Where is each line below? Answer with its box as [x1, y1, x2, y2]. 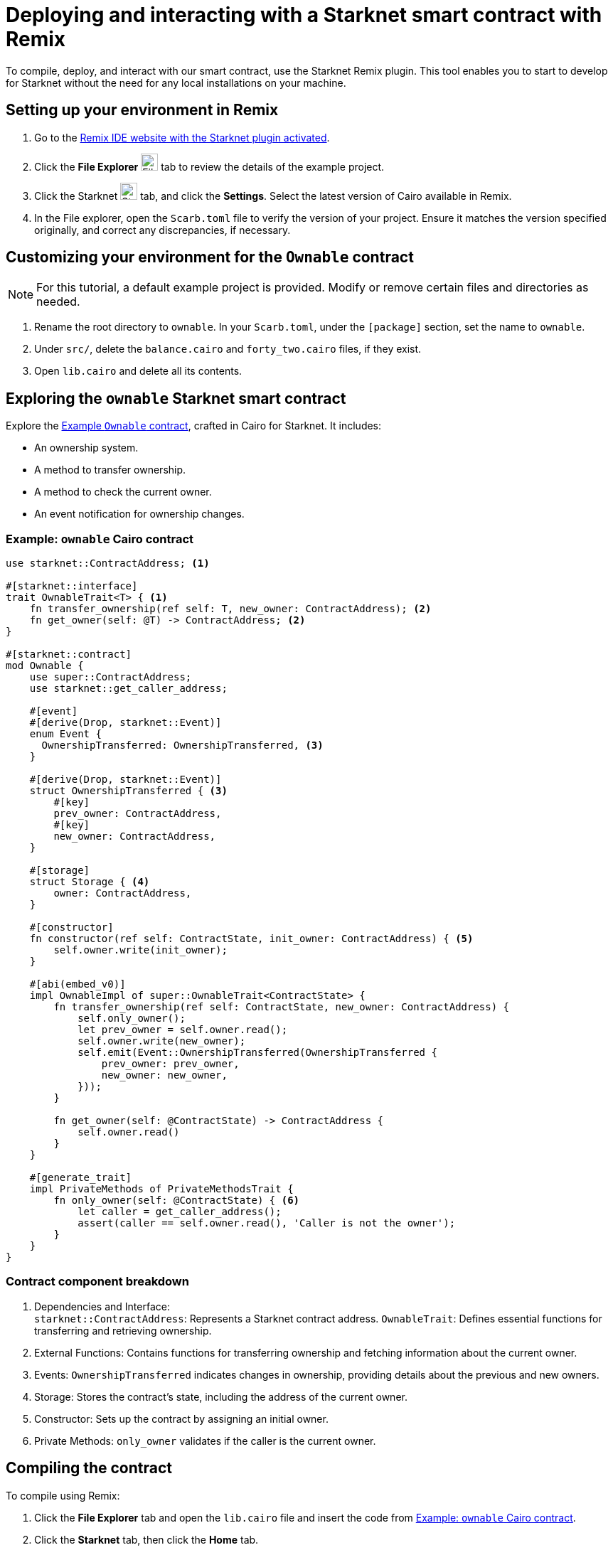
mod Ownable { [6, 660, 84, 672]
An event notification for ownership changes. [34, 508, 245, 520]
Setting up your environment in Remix [6, 101, 279, 119]
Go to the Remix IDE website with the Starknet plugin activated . [34, 131, 330, 144]
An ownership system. [34, 442, 139, 454]
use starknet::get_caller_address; [29, 683, 228, 695]
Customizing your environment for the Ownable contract [6, 248, 414, 267]
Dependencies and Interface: [34, 1300, 170, 1313]
